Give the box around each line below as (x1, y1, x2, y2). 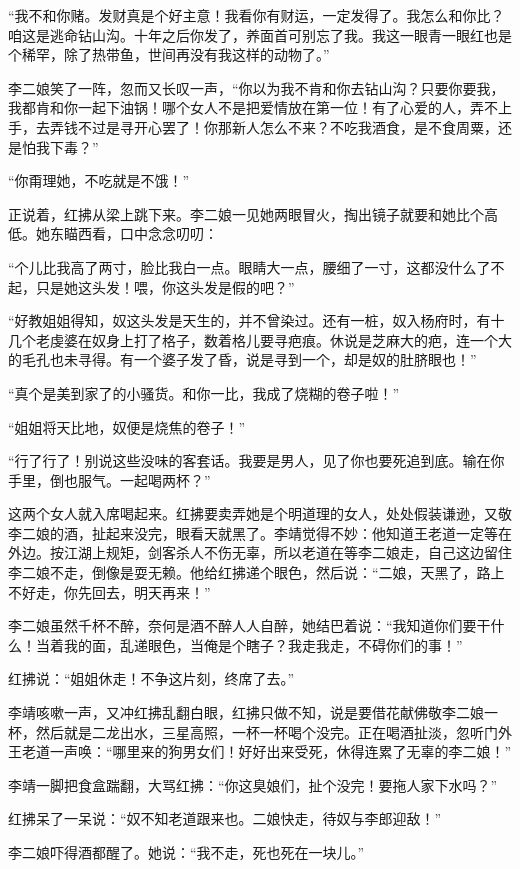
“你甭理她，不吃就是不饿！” (8, 170, 190, 191)
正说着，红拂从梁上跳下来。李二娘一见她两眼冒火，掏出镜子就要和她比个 (8, 203, 484, 224)
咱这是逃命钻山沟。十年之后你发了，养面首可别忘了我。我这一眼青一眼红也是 (8, 24, 512, 45)
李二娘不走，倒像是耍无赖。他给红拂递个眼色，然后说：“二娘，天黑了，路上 (8, 562, 505, 583)
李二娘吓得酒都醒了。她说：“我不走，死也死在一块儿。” (8, 842, 365, 862)
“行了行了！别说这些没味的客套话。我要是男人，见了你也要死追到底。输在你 (8, 450, 505, 471)
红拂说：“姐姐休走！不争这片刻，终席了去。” (8, 668, 295, 689)
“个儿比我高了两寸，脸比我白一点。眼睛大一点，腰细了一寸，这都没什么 (8, 256, 477, 277)
